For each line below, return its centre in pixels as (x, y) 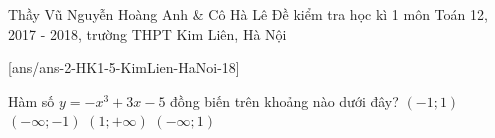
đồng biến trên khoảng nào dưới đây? (284, 100)
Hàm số (31, 100)
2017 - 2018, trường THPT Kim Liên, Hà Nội (147, 33)
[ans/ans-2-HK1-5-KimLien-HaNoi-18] (124, 67)
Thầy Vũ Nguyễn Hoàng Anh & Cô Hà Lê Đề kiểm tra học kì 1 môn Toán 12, (248, 14)
